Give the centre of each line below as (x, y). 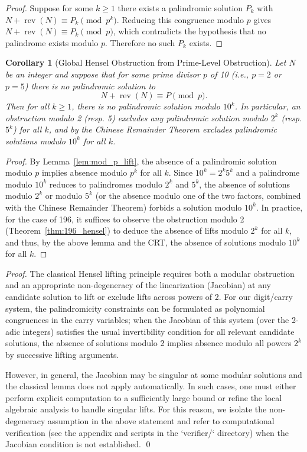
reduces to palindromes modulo (106, 184)
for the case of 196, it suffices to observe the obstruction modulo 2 (125, 219)
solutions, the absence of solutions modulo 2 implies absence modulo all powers (148, 343)
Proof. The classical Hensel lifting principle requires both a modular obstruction (150, 273)
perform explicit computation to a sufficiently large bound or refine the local (144, 397)
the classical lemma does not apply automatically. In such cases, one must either (151, 386)
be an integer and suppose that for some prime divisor (103, 74)
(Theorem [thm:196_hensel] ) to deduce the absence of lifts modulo (127, 230)
